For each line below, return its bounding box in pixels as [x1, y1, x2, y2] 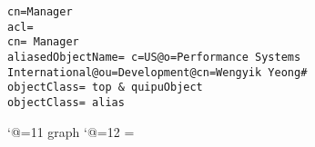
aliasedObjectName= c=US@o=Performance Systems [7, 50, 301, 64]
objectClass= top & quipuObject [7, 81, 203, 94]
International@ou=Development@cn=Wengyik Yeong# [7, 65, 308, 79]
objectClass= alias [7, 95, 125, 109]
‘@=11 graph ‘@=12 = [7, 122, 135, 141]
